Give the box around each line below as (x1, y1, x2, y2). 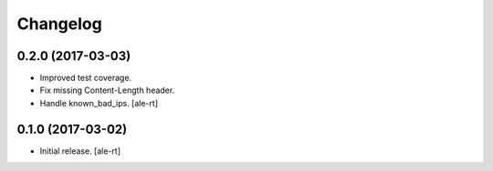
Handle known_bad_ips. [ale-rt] (39, 97, 159, 108)
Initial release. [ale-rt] (39, 146, 121, 156)
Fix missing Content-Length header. (39, 85, 175, 96)
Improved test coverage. (39, 73, 132, 84)
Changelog (16, 14, 102, 34)
